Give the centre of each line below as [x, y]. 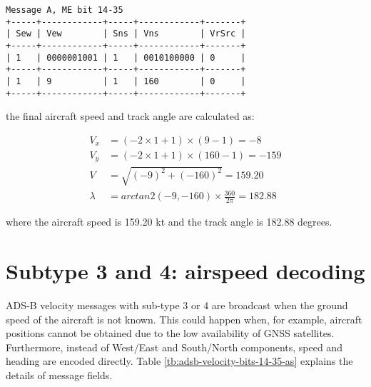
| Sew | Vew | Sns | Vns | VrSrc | [126, 34]
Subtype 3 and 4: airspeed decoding [185, 271]
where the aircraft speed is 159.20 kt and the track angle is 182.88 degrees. [169, 222]
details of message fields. [59, 375]
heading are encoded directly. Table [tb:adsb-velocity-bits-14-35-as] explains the [179, 361]
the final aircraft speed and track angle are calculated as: [130, 116]
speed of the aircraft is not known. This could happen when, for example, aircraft [184, 319]
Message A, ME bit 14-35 [65, 10]
